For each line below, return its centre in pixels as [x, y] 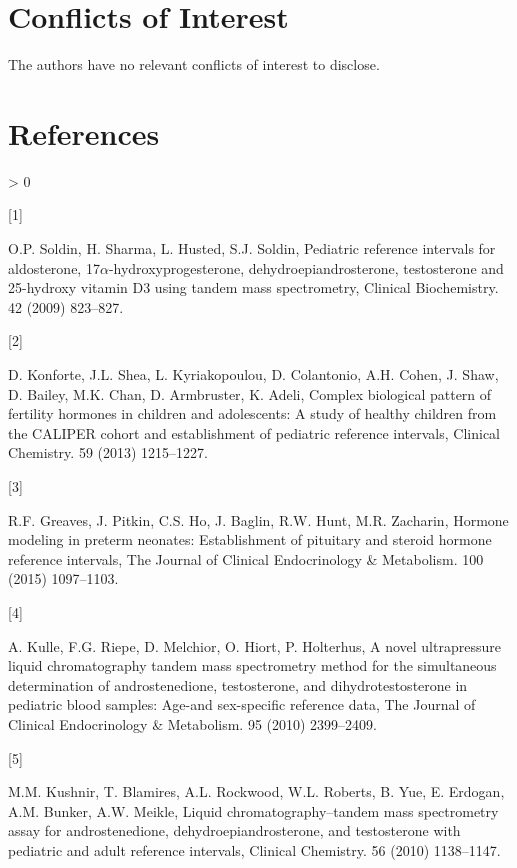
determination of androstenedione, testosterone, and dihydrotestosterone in [238, 684]
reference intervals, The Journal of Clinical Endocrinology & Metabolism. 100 [246, 558]
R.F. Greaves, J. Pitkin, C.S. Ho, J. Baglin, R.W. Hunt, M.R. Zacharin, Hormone [258, 519]
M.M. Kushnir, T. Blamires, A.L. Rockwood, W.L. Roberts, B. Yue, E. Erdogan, [256, 791]
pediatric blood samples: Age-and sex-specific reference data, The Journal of [242, 704]
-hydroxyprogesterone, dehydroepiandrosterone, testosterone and [306, 267]
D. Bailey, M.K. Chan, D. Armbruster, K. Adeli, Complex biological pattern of [250, 393]
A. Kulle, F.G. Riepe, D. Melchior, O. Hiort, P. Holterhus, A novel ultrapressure [254, 645]
